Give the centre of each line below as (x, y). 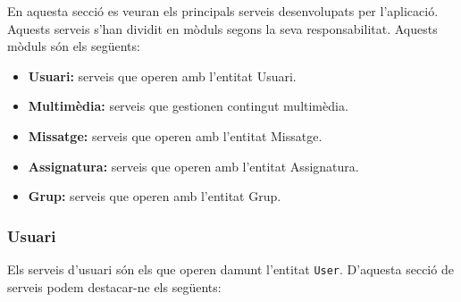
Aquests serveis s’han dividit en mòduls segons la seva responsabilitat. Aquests (222, 28)
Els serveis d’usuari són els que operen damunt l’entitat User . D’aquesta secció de (230, 268)
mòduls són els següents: (74, 46)
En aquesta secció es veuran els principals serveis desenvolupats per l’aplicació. (223, 11)
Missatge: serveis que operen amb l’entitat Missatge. (175, 135)
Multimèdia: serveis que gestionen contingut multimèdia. (188, 106)
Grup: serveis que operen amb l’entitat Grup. (155, 196)
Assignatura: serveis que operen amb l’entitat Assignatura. (193, 166)
